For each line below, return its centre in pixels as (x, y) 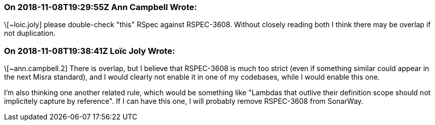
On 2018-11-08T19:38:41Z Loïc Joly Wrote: (90, 51)
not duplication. (30, 33)
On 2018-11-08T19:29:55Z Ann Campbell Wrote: (101, 7)
